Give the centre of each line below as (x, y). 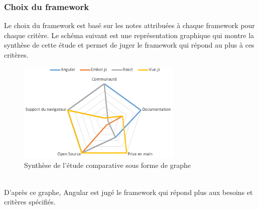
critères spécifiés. (30, 202)
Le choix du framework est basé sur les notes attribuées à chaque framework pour (129, 25)
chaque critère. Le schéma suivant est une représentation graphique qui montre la (129, 35)
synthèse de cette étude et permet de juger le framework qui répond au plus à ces (129, 45)
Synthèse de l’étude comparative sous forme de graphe (108, 165)
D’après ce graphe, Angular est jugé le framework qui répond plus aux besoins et (128, 192)
